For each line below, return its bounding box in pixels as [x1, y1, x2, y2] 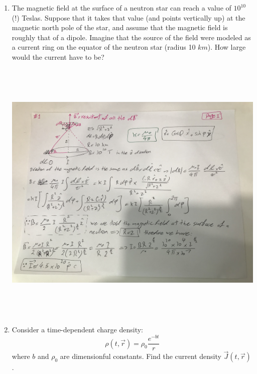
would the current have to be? [12, 51, 104, 62]
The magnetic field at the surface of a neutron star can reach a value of [12, 3, 231, 13]
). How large [207, 42, 246, 52]
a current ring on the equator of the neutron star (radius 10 [12, 42, 196, 52]
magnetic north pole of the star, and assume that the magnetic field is [12, 22, 228, 33]
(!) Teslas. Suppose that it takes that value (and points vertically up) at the [12, 12, 245, 23]
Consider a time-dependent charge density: [12, 324, 143, 335]
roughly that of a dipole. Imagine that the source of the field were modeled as [12, 32, 251, 42]
